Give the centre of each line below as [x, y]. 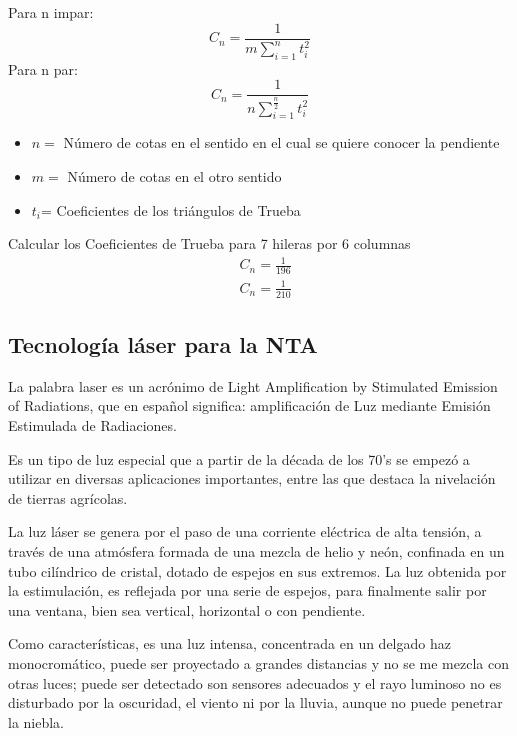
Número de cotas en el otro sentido [174, 176]
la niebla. [36, 721]
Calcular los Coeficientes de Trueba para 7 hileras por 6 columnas [209, 243]
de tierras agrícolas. [68, 497]
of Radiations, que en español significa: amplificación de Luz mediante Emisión [249, 405]
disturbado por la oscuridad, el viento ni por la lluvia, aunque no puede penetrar [255, 702]
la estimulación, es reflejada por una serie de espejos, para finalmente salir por [247, 590]
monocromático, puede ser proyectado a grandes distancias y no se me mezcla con [258, 662]
